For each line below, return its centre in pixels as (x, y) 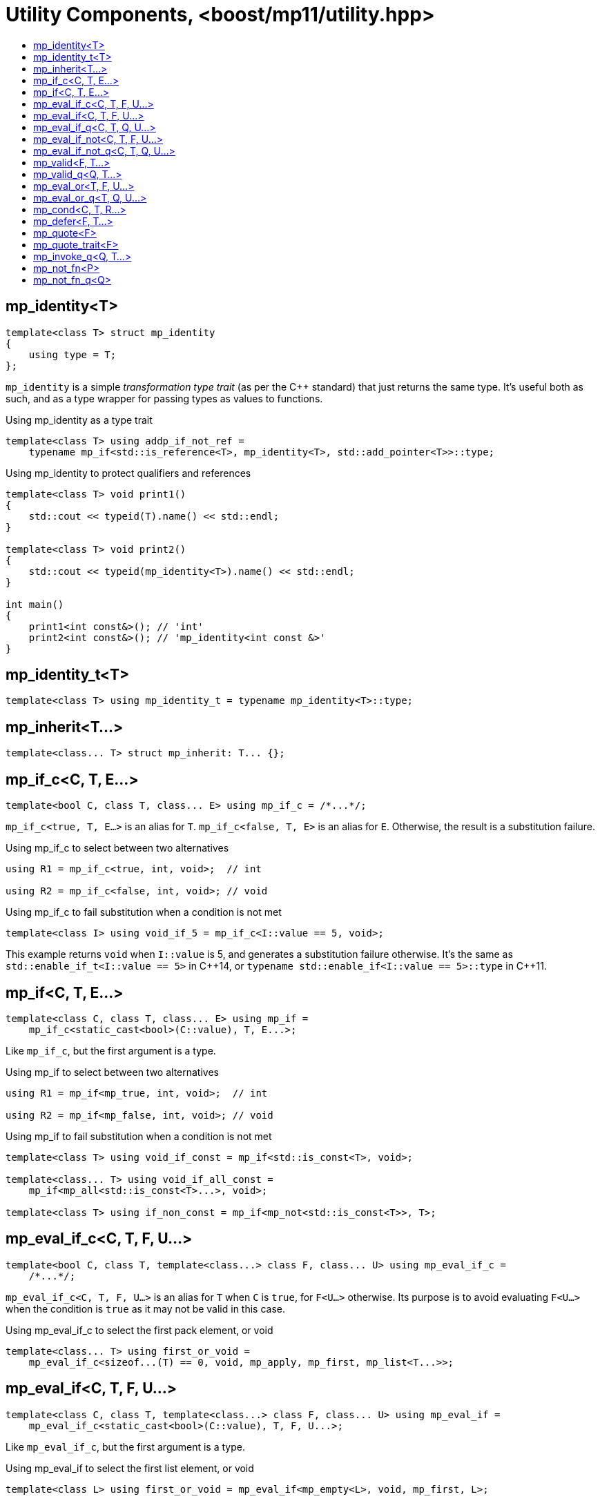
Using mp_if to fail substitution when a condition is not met (139, 1136)
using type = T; (72, 354)
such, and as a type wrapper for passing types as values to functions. (164, 398)
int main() (35, 604)
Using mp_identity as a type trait (79, 420)
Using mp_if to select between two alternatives (112, 1072)
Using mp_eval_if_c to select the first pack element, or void (139, 1330)
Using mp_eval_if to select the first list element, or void (130, 1468)
